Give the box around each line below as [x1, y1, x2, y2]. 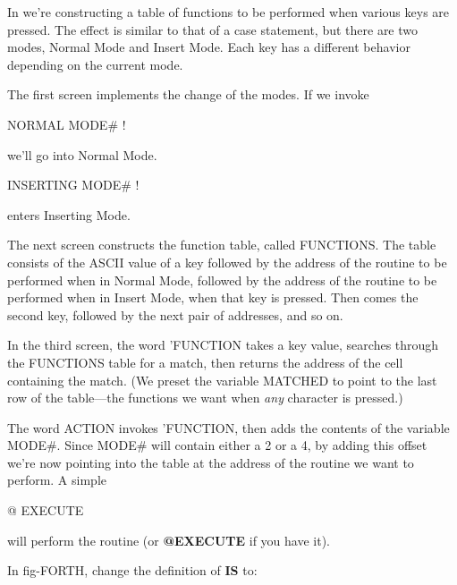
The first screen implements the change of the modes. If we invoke [7, 85, 369, 104]
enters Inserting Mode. [7, 205, 131, 224]
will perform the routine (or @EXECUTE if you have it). [7, 530, 330, 549]
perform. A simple [7, 471, 106, 489]
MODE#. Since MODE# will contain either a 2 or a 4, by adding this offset [7, 436, 427, 454]
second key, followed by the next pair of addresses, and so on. [7, 305, 343, 324]
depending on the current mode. [7, 55, 183, 73]
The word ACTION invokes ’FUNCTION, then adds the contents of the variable [7, 418, 450, 437]
